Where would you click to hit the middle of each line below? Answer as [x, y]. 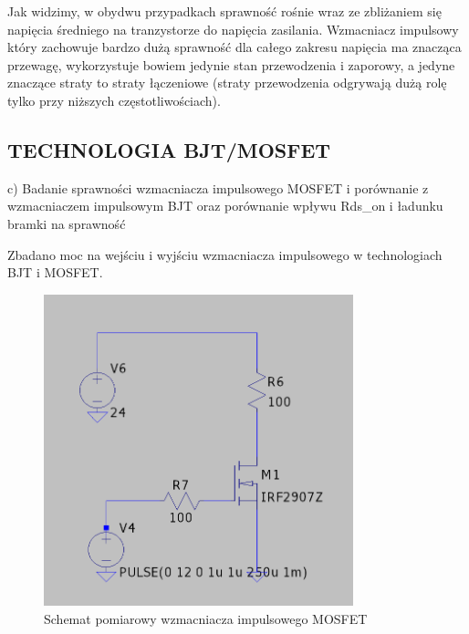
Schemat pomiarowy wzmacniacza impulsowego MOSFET [206, 618]
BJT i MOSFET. [55, 272]
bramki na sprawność [67, 223]
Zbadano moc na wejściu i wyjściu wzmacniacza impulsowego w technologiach [225, 254]
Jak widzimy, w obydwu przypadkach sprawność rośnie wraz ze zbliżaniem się [224, 11]
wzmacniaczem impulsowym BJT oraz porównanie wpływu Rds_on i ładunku [225, 206]
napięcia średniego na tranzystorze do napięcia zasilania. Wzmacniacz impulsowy [233, 29]
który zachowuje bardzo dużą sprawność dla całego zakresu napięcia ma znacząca [234, 47]
